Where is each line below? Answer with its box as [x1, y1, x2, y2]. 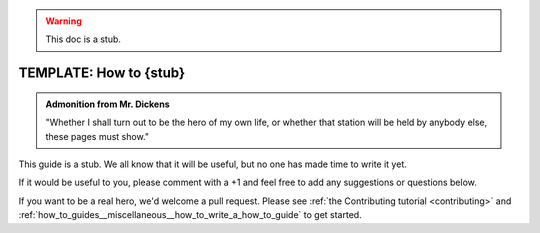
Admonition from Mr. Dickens [45, 98, 170, 110]
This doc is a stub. [45, 33, 122, 45]
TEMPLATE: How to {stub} [18, 65, 186, 82]
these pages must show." [45, 130, 150, 142]
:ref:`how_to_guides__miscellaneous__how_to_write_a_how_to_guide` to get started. [18, 209, 362, 221]
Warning [45, 15, 82, 27]
